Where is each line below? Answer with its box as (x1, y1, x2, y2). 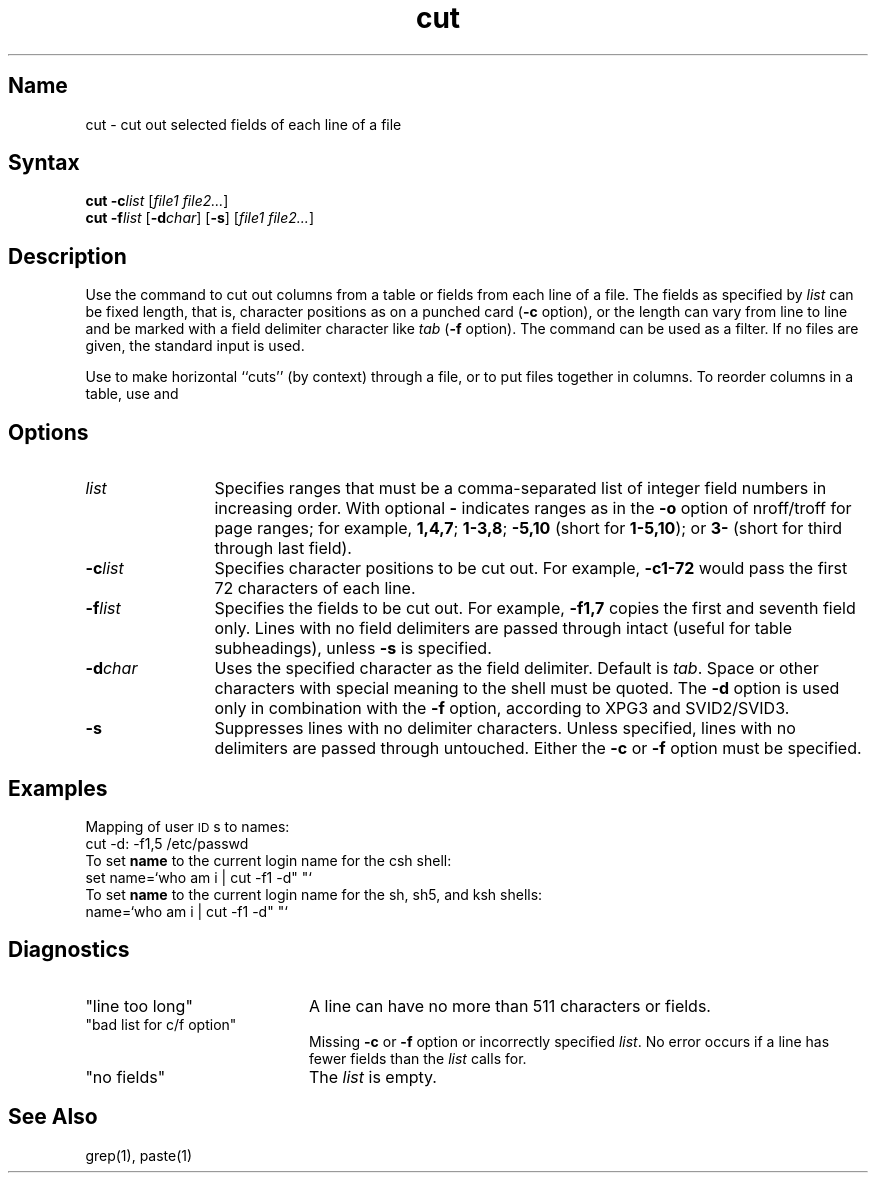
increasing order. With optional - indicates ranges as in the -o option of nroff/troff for (214, 498, 852, 519)
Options (8, 419, 89, 445)
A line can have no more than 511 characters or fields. (308, 995, 711, 1016)
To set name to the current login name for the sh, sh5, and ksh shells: (85, 885, 543, 903)
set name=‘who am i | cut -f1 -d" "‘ (85, 868, 312, 886)
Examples (8, 775, 108, 801)
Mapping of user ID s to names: (85, 817, 290, 835)
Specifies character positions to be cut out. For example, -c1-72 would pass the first (214, 558, 848, 579)
